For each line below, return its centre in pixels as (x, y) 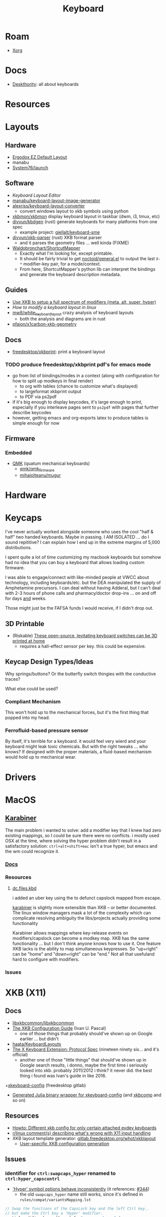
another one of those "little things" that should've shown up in (83, 1060)
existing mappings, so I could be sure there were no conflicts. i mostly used (82, 835)
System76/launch (30, 168)
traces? (13, 679)
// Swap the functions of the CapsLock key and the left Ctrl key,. (77, 1209)
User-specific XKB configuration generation (64, 1144)
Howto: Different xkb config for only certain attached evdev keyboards (84, 1128)
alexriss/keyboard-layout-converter (49, 206)
